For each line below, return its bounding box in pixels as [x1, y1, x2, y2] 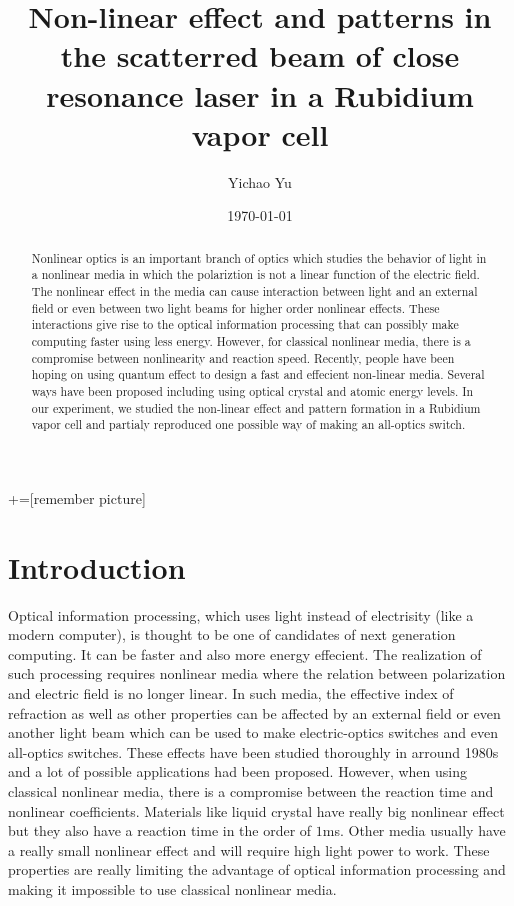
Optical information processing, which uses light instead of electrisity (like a [8, 604, 474, 625]
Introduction [8, 546, 186, 587]
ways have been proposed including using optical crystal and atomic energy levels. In [31, 382, 474, 399]
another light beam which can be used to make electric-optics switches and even [8, 722, 498, 743]
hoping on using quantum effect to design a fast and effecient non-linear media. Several [31, 366, 485, 383]
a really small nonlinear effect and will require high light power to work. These [8, 839, 490, 860]
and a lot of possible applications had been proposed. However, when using [8, 761, 467, 782]
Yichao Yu [228, 171, 292, 192]
